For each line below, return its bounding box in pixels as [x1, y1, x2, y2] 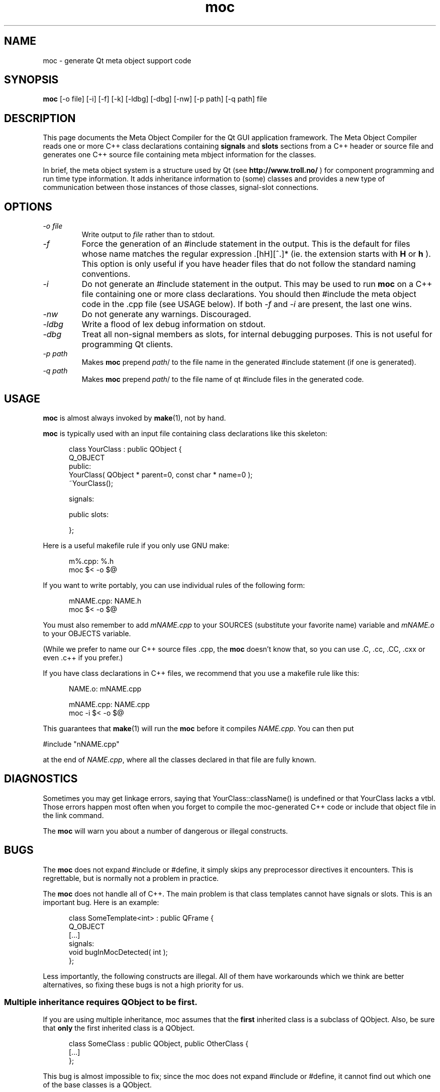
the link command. [43, 811, 104, 820]
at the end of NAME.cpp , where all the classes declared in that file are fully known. [43, 755, 316, 764]
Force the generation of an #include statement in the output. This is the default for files [81, 239, 410, 249]
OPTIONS [4, 200, 52, 213]
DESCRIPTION [4, 112, 76, 125]
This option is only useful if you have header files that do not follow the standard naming [81, 259, 416, 269]
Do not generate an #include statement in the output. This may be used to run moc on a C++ [81, 279, 432, 289]
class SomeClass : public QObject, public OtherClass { [69, 1039, 249, 1048]
